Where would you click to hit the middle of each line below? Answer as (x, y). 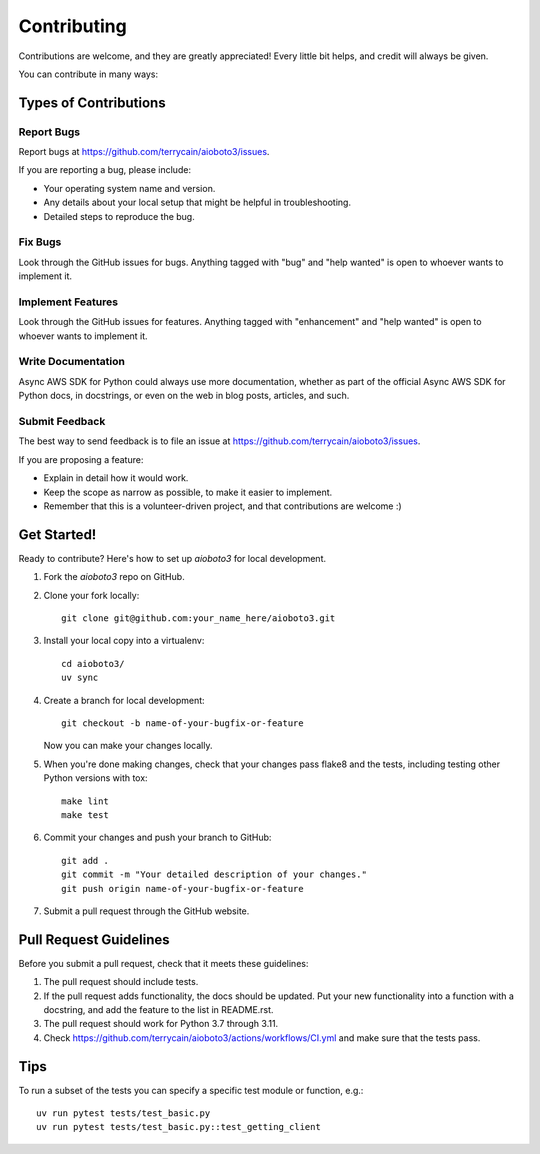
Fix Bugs (40, 242)
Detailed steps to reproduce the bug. (119, 216)
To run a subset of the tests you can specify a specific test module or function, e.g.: (191, 1090)
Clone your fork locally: (91, 595)
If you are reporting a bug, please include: (105, 170)
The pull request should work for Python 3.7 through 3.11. (161, 1024)
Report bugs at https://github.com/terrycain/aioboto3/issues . (144, 152)
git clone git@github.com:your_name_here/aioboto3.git (198, 618)
